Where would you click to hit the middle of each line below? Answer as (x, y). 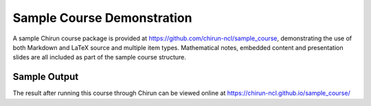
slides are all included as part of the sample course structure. (100, 57)
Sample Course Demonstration (102, 18)
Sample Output (46, 77)
